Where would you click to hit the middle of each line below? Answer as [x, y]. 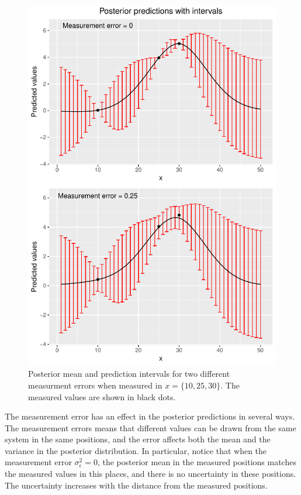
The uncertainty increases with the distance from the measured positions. [136, 485]
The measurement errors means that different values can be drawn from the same [150, 427]
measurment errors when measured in [95, 385]
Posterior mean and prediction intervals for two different [129, 374]
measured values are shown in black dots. [102, 396]
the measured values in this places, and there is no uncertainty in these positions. [150, 474]
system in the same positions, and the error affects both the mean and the [138, 439]
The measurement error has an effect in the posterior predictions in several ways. [150, 416]
